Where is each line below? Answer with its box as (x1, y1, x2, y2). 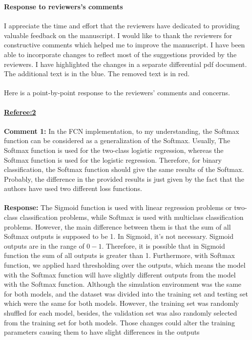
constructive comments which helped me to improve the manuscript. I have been (4, 40, 245, 50)
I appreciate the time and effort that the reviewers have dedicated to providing (4, 21, 240, 31)
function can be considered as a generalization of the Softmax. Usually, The (4, 135, 231, 146)
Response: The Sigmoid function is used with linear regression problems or (4, 202, 232, 212)
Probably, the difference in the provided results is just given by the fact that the (4, 173, 244, 184)
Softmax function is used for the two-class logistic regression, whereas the (4, 145, 224, 155)
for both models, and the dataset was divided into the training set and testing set (4, 288, 248, 298)
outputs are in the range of (4, 240, 84, 251)
